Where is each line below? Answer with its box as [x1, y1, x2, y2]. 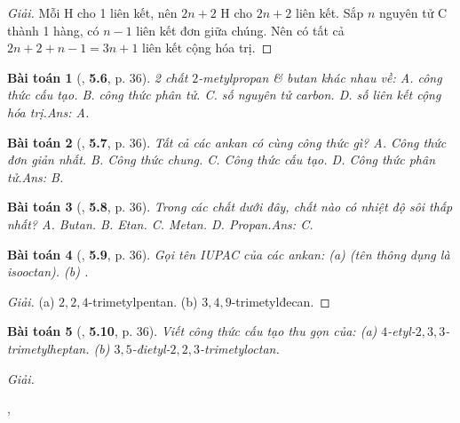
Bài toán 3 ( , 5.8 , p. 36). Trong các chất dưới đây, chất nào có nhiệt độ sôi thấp [7, 197, 453, 216]
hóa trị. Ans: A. [7, 102, 90, 121]
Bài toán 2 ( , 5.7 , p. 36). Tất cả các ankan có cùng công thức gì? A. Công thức [7, 132, 447, 151]
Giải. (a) [7, 291, 55, 310]
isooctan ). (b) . [7, 262, 89, 281]
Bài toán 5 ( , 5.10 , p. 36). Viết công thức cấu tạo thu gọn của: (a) [7, 322, 377, 340]
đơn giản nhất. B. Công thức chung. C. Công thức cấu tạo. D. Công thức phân [7, 150, 436, 169]
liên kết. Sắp [295, 4, 364, 21]
